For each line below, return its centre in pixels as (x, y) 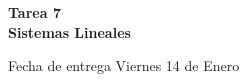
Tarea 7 (34, 12)
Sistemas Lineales (69, 31)
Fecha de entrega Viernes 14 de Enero (124, 65)
